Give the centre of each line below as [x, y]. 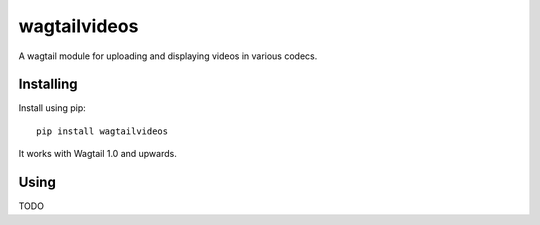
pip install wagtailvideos [102, 131]
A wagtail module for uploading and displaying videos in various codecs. [168, 56]
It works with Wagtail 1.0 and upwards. [97, 154]
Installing [48, 84]
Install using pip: [52, 108]
